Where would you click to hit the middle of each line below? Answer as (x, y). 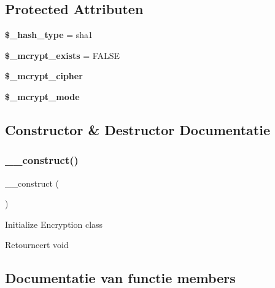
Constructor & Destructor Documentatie (137, 129)
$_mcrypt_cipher (44, 76)
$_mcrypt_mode (42, 96)
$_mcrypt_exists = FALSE (62, 55)
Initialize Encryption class (54, 224)
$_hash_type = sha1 (49, 35)
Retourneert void (37, 245)
